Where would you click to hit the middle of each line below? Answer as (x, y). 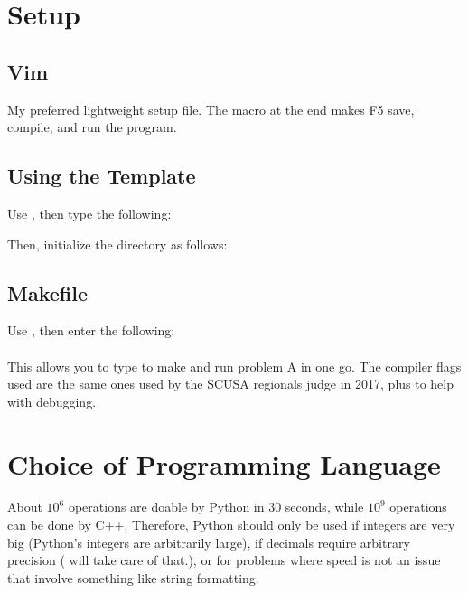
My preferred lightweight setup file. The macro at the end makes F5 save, (211, 109)
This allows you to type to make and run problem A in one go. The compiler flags (234, 366)
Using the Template (102, 176)
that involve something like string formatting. (133, 577)
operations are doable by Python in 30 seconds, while (216, 507)
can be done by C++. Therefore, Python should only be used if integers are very (231, 525)
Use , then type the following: (89, 213)
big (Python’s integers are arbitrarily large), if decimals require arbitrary (209, 542)
